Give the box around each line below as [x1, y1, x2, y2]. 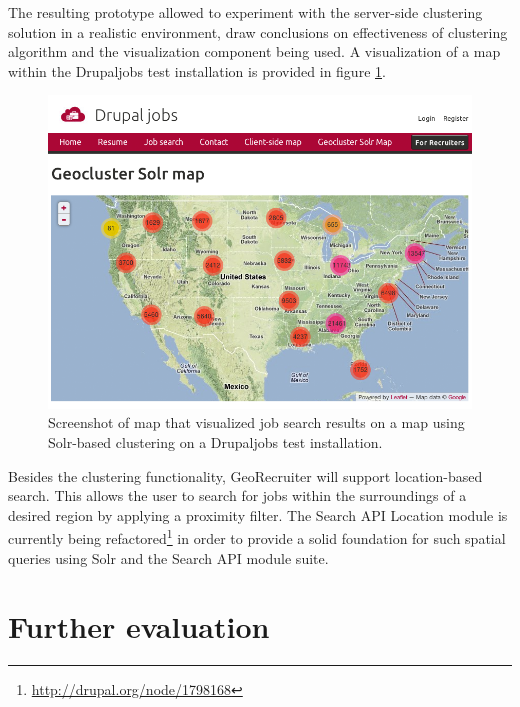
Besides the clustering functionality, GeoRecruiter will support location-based [8, 465, 483, 486]
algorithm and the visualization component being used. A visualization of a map [8, 41, 501, 62]
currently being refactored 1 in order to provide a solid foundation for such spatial [8, 525, 506, 549]
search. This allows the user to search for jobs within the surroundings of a [8, 485, 467, 506]
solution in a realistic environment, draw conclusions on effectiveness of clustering [8, 21, 508, 42]
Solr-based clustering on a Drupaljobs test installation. [48, 432, 383, 453]
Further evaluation [8, 606, 270, 647]
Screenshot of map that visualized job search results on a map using [48, 412, 465, 433]
